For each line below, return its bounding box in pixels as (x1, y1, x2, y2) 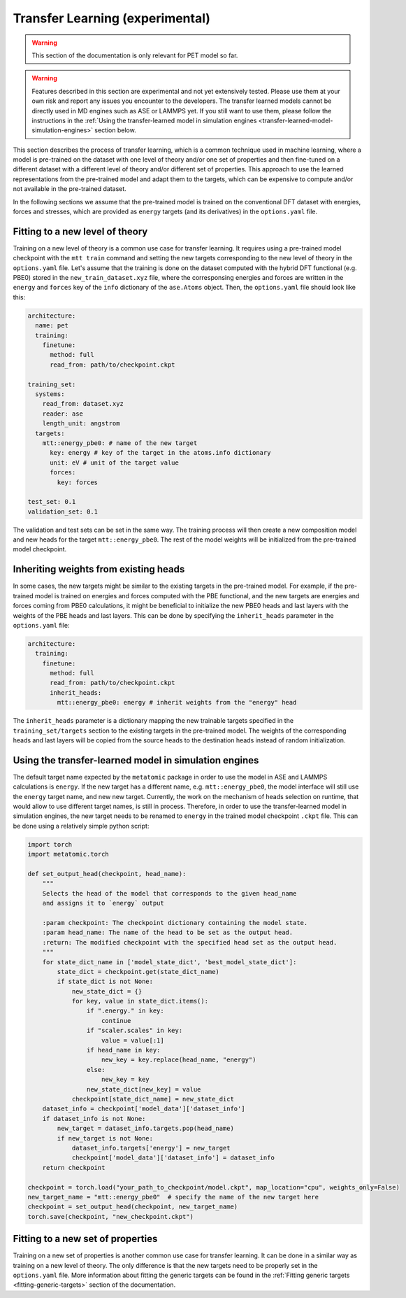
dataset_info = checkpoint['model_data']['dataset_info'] (42, 1105, 245, 1113)
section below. (94, 126, 136, 134)
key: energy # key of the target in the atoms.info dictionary (50, 449, 271, 457)
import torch (27, 840, 73, 848)
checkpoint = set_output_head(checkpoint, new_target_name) (27, 1203, 238, 1211)
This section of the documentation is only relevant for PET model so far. (31, 51, 238, 59)
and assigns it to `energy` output (42, 899, 164, 908)
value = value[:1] (101, 1036, 164, 1044)
